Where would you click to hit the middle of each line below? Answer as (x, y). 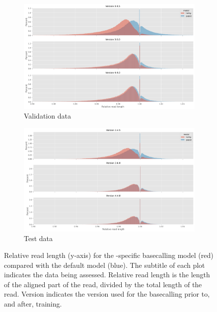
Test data (38, 238)
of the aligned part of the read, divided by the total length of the (103, 284)
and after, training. (33, 303)
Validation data (47, 116)
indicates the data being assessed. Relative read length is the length (107, 275)
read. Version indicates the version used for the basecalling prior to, (107, 294)
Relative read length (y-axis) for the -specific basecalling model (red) (109, 255)
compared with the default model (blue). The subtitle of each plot (105, 265)
